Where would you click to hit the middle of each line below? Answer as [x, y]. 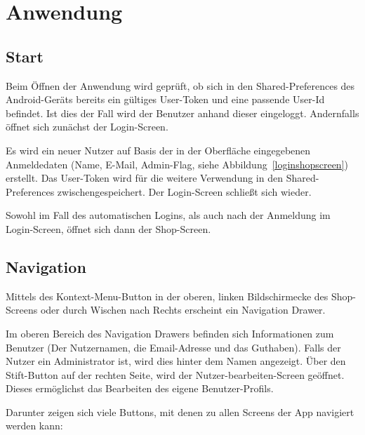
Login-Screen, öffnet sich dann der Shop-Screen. [108, 228]
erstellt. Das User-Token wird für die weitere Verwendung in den [144, 178]
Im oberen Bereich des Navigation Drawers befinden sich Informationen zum [170, 333]
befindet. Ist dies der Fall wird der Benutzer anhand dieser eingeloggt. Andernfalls [182, 113]
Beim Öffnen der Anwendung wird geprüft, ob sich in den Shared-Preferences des [180, 85]
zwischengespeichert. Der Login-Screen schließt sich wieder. [184, 191]
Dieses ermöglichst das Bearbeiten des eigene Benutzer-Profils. [140, 388]
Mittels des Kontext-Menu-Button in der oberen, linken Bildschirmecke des [167, 296]
